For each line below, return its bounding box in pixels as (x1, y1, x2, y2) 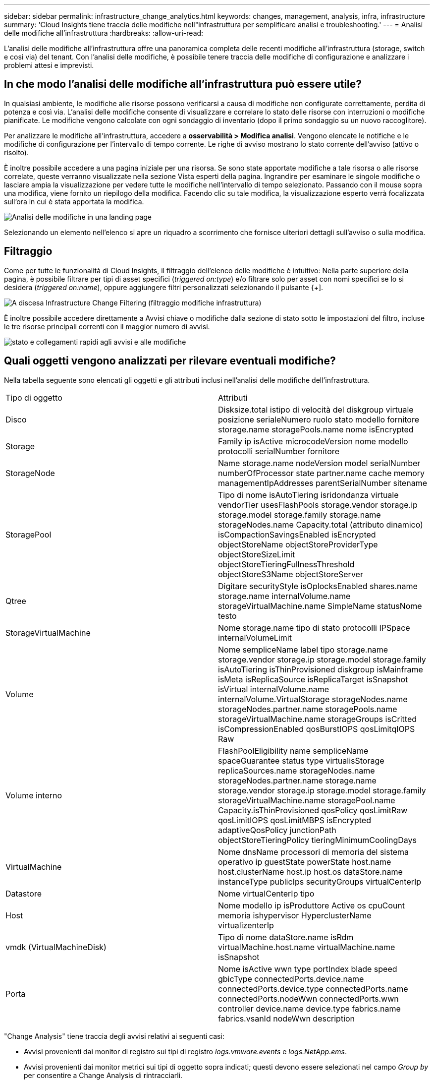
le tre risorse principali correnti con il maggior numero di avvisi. (4, 322, 210, 331)
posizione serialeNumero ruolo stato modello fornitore (218, 414, 419, 424)
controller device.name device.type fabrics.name (218, 1003, 401, 1014)
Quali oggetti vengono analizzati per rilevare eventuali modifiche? (4, 355, 336, 367)
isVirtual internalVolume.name (218, 684, 329, 694)
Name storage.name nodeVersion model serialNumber (218, 458, 421, 468)
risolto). (4, 148, 29, 157)
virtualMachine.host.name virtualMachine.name (218, 942, 395, 952)
